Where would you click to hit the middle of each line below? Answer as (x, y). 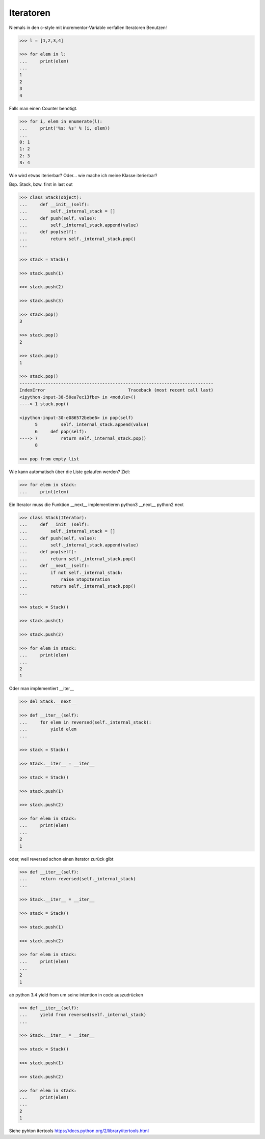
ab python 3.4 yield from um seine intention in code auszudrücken (76, 995)
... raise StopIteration (65, 580)
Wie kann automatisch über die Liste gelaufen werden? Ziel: (69, 472)
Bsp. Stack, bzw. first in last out (41, 184)
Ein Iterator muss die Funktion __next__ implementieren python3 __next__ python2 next (96, 505)
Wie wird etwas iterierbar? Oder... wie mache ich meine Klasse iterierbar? (83, 175)
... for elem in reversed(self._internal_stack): (85, 722)
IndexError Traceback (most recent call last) (116, 390)
